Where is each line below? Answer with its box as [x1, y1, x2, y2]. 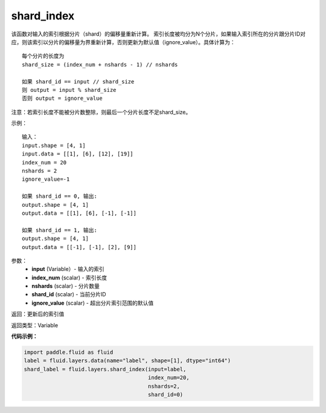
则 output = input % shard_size [22, 86, 117, 93]
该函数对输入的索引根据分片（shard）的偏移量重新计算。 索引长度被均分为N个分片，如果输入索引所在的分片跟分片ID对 [11, 30, 306, 37]
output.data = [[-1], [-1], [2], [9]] [22, 244, 137, 250]
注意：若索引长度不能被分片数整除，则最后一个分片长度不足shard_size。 [11, 108, 191, 115]
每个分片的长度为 [22, 53, 65, 60]
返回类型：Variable [11, 321, 59, 329]
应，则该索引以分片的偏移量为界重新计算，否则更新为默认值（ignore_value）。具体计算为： [11, 38, 235, 45]
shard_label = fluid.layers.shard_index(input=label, [24, 366, 187, 372]
